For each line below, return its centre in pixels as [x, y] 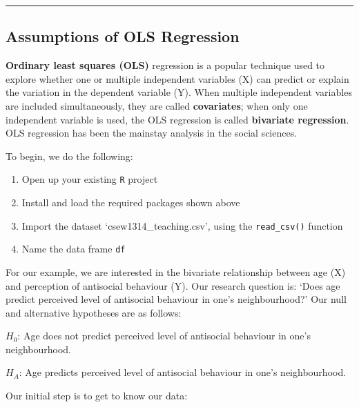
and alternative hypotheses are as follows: [94, 312]
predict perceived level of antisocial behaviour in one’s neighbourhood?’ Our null [176, 299]
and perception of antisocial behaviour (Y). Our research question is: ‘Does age [173, 285]
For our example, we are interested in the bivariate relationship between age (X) [176, 271]
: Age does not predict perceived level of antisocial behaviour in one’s [164, 336]
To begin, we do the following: [69, 156]
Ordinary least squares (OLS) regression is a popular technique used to [165, 65]
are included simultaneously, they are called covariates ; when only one [157, 105]
